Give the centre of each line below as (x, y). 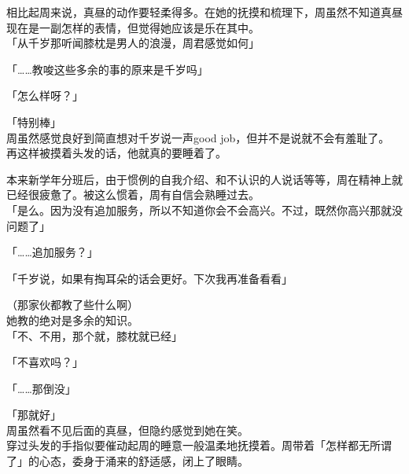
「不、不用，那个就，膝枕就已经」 (94, 335)
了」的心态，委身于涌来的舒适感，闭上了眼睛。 (127, 461)
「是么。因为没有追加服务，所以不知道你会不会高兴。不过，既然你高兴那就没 (204, 209)
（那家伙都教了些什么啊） (72, 305)
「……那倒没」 (41, 388)
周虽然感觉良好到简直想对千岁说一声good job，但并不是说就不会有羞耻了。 (198, 137)
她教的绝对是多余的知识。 (72, 320)
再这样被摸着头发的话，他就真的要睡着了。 (116, 153)
